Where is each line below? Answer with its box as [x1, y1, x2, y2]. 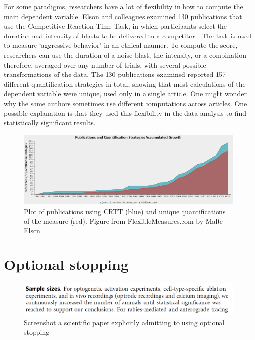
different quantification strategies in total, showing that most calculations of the [4, 78, 246, 89]
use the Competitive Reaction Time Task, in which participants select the [4, 21, 227, 31]
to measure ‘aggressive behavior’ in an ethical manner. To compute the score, [4, 40, 238, 50]
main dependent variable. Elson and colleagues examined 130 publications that [4, 11, 242, 21]
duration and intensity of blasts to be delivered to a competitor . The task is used [4, 30, 252, 40]
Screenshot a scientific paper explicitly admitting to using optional [24, 317, 225, 327]
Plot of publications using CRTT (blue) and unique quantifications [24, 206, 226, 216]
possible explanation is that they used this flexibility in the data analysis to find [4, 108, 246, 118]
